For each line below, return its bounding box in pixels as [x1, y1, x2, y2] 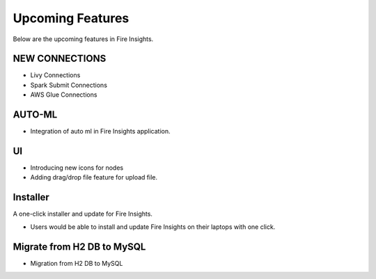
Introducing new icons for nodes [30, 164, 124, 172]
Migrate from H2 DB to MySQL [13, 241, 146, 253]
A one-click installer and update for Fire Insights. [13, 209, 153, 218]
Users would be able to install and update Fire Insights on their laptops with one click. [30, 223, 276, 231]
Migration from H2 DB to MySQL [30, 259, 123, 267]
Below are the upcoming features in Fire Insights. [13, 35, 154, 43]
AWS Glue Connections [30, 90, 97, 99]
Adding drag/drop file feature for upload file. [30, 173, 158, 182]
